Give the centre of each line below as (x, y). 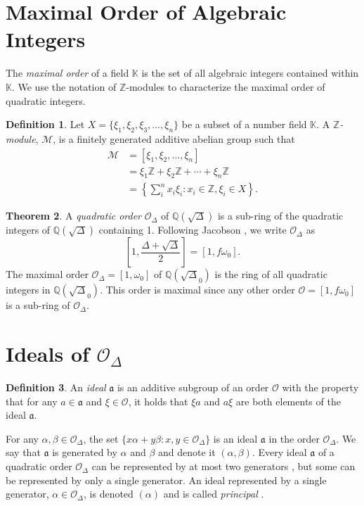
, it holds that (158, 401)
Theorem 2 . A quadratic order (74, 216)
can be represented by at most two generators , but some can (223, 466)
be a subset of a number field (244, 124)
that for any (32, 401)
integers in (28, 290)
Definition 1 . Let (45, 124)
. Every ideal (279, 452)
